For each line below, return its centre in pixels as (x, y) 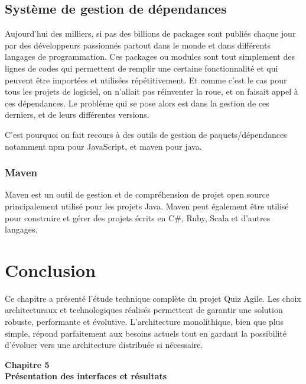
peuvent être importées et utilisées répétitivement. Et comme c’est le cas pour (146, 80)
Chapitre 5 (27, 364)
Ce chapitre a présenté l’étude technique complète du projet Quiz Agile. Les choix (153, 298)
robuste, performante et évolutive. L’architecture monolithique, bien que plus (144, 322)
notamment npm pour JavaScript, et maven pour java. (103, 146)
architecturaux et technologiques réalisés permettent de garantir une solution (144, 310)
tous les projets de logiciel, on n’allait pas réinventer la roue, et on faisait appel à (152, 91)
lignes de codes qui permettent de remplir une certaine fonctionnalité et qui (141, 68)
